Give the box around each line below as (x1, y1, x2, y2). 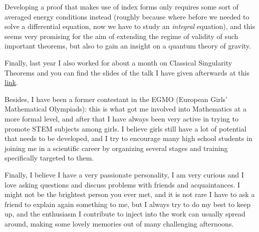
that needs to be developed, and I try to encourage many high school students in (5, 133, 252, 143)
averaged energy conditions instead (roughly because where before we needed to (5, 11, 249, 21)
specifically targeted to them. (5, 152, 94, 163)
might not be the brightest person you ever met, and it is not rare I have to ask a (5, 189, 255, 199)
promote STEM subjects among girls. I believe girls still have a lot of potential (5, 123, 246, 133)
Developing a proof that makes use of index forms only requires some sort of (5, 1, 239, 11)
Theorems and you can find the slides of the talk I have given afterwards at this (5, 67, 249, 77)
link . (5, 77, 18, 87)
